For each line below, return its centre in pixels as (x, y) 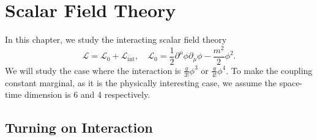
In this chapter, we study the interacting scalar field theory (116, 39)
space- (291, 82)
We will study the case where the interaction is (93, 70)
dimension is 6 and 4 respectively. (87, 94)
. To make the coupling (269, 70)
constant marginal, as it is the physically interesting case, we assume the (141, 82)
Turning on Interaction (79, 127)
